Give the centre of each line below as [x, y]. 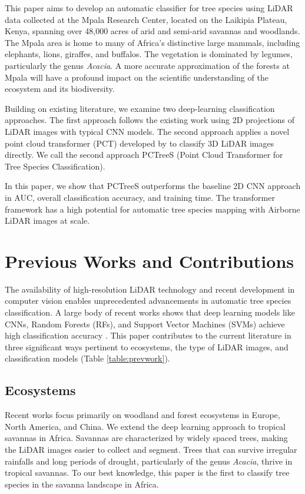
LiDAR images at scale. [47, 221]
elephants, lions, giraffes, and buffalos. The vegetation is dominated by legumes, [149, 54]
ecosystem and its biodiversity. [60, 89]
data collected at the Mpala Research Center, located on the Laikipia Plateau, [146, 19]
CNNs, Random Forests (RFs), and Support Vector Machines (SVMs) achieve [145, 324]
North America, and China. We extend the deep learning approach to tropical [145, 426]
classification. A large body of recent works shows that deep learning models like [150, 312]
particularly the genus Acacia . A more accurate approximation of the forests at [147, 65]
